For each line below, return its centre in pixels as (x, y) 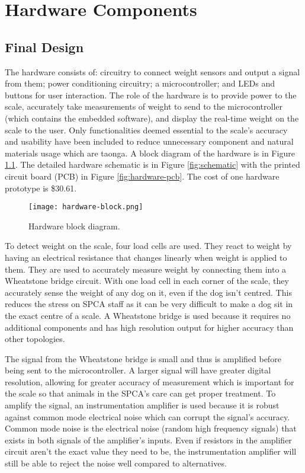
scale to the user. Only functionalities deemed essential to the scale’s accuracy (146, 130)
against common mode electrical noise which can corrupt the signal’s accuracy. (147, 416)
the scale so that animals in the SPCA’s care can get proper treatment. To (140, 393)
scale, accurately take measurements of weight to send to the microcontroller (144, 106)
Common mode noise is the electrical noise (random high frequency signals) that (151, 428)
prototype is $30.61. (41, 188)
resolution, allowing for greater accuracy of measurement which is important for (150, 381)
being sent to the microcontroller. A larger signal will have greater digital (138, 370)
